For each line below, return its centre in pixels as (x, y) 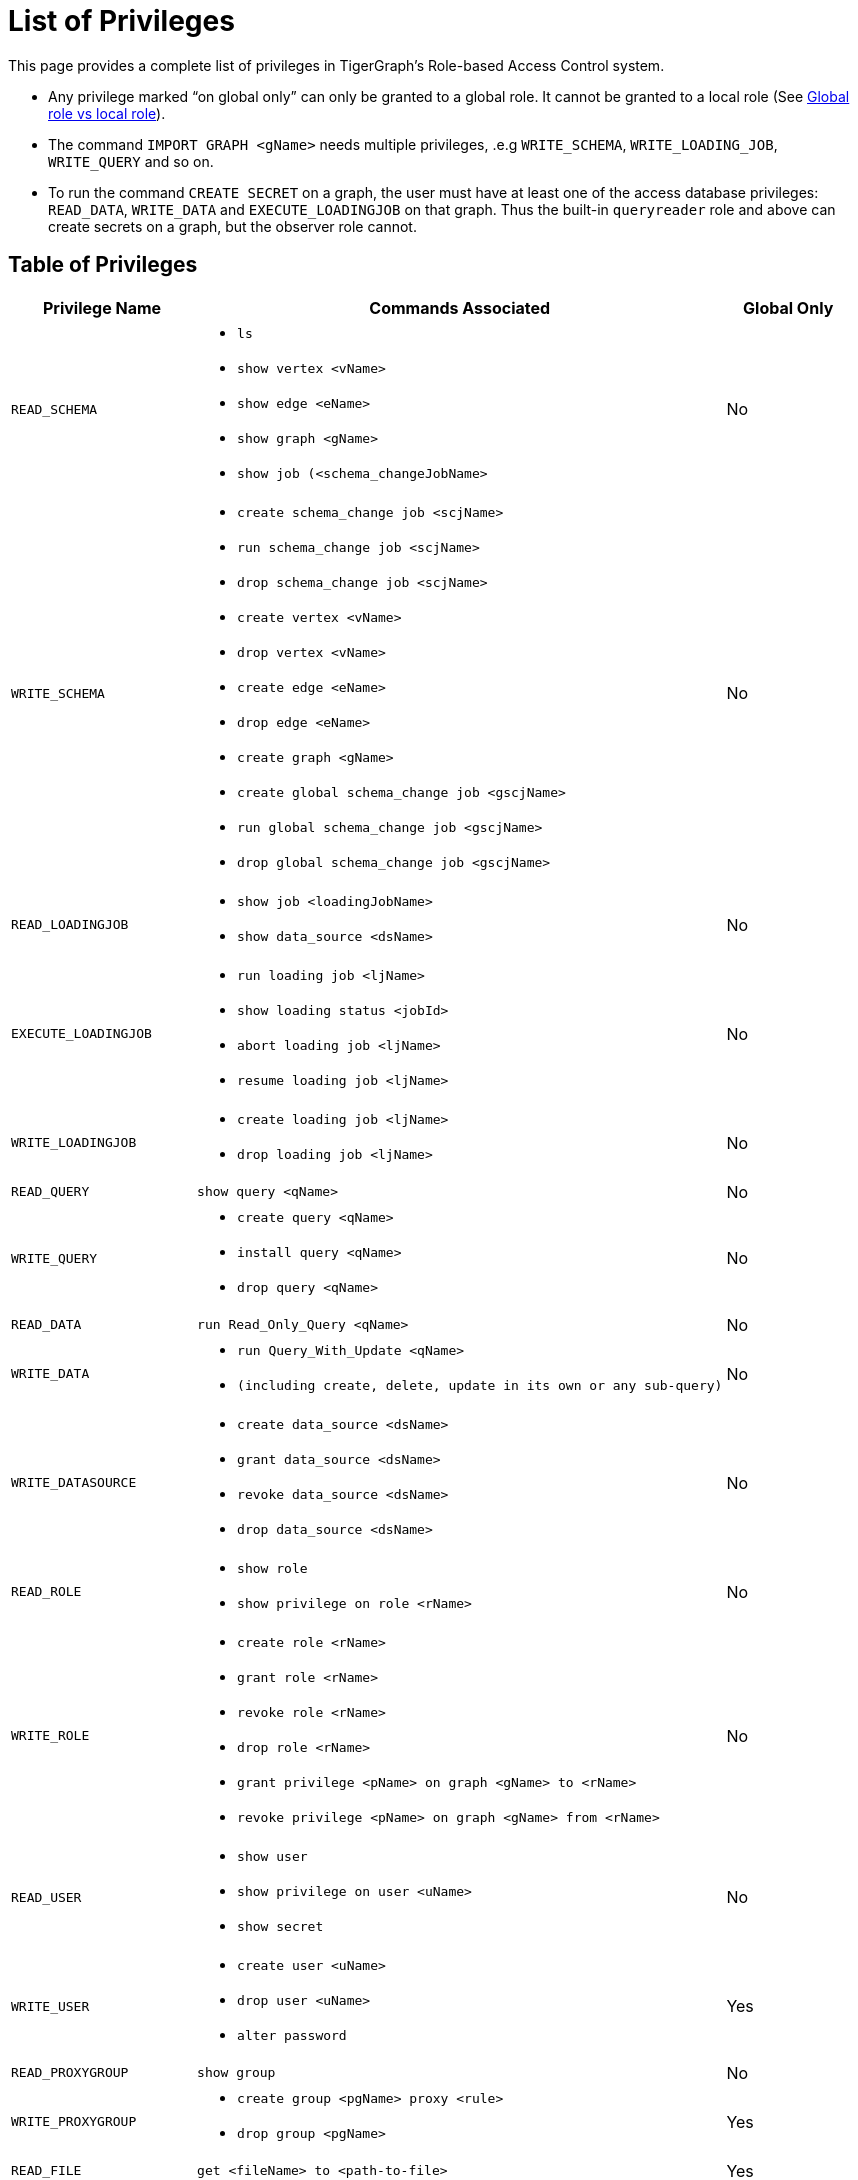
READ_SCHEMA (54, 409)
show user (272, 1856)
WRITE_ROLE (50, 1736)
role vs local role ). (107, 113)
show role (272, 1568)
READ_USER (46, 1897)
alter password (292, 2035)
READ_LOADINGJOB (70, 925)
